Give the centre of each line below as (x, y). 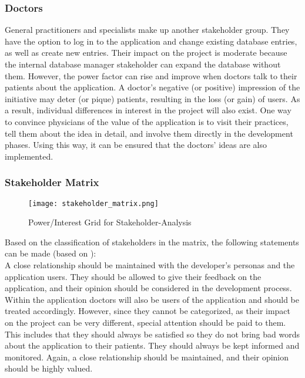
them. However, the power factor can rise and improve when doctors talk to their (151, 75)
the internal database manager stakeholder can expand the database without (143, 64)
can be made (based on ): (51, 253)
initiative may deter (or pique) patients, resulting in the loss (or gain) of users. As (152, 98)
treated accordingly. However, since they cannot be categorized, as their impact (148, 311)
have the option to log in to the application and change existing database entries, (151, 41)
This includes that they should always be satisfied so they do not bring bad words (152, 334)
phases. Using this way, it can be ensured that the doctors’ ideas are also (136, 145)
